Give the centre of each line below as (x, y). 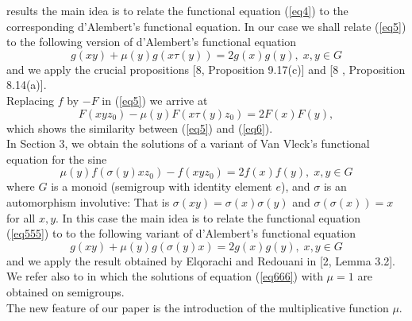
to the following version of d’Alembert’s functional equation (152, 42)
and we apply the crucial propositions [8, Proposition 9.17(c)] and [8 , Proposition (206, 69)
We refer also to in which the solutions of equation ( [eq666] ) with (165, 276)
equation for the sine (57, 159)
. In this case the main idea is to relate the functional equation (208, 217)
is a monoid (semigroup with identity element (162, 186)
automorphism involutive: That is (88, 201)
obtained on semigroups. (65, 291)
